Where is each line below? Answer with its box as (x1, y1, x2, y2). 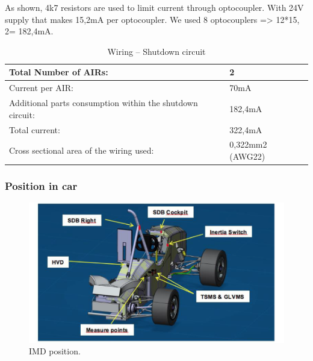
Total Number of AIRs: (9, 66, 108, 78)
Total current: (9, 123, 60, 136)
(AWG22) (229, 149, 265, 162)
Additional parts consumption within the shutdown (9, 96, 198, 109)
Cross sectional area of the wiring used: (9, 144, 154, 157)
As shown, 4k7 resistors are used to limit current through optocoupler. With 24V (5, 1, 304, 13)
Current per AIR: (9, 81, 73, 94)
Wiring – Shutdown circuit (107, 45, 206, 57)
